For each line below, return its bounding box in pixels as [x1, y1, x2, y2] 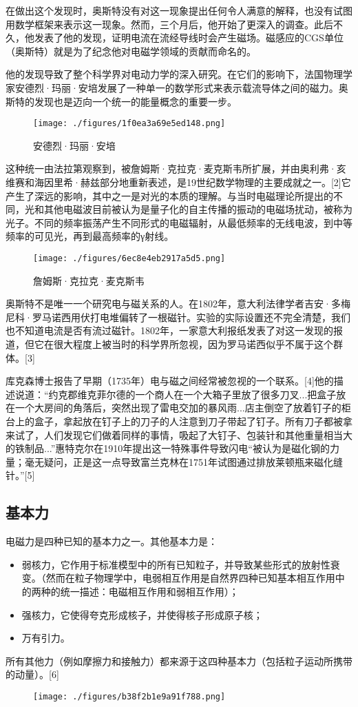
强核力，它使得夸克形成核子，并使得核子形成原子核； [21, 607, 263, 622]
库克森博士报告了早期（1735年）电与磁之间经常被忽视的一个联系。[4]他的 [6, 373, 334, 388]
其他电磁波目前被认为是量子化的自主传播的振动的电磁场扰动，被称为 [43, 202, 352, 216]
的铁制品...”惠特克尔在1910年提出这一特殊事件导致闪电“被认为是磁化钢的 [6, 441, 330, 455]
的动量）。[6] [6, 667, 59, 682]
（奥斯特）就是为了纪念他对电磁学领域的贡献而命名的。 [6, 43, 256, 58]
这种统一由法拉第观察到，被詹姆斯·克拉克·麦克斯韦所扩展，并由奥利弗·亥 [6, 161, 346, 176]
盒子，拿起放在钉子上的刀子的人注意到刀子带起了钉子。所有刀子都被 [34, 413, 343, 428]
